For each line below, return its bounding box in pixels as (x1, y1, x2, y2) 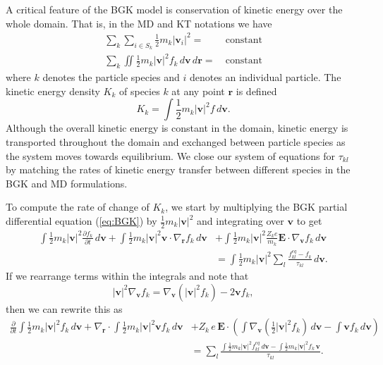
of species (119, 83, 160, 98)
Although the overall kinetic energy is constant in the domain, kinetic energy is (6, 120, 348, 135)
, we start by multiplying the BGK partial (165, 199, 348, 214)
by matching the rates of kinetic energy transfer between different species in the (6, 162, 351, 177)
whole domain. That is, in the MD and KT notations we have (6, 16, 272, 30)
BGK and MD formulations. (6, 175, 128, 190)
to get (296, 214, 322, 228)
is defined (236, 83, 277, 98)
